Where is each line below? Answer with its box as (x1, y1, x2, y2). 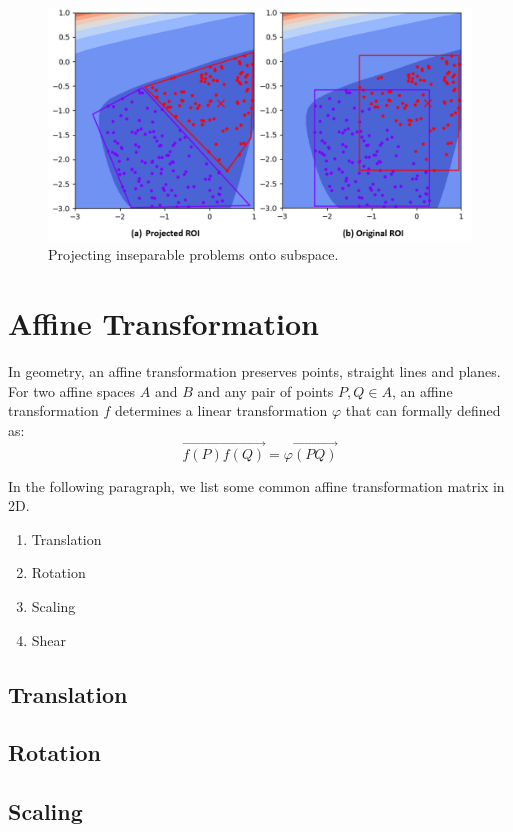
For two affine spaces (8, 380, 136, 401)
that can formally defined (345, 400, 501, 421)
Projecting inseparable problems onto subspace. (48, 244, 339, 265)
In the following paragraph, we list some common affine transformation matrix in (8, 475, 505, 496)
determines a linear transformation (114, 400, 328, 421)
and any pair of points (197, 380, 334, 401)
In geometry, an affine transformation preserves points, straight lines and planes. (8, 361, 501, 382)
